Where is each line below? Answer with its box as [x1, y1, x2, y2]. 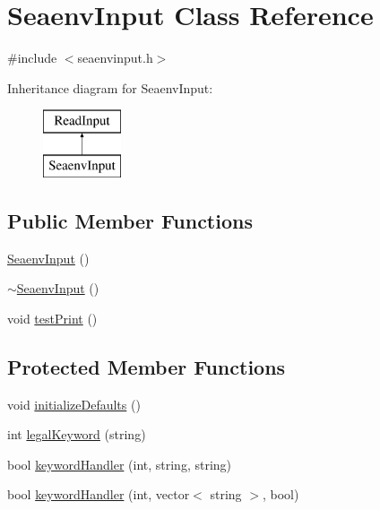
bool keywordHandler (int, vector [7, 485, 190, 504]
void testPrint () [7, 308, 98, 327]
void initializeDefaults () [7, 394, 141, 413]
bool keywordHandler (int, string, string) [7, 454, 232, 473]
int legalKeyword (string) [7, 425, 146, 444]
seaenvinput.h [77, 48, 153, 67]
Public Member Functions [7, 206, 253, 234]
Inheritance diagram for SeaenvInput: [7, 78, 213, 97]
